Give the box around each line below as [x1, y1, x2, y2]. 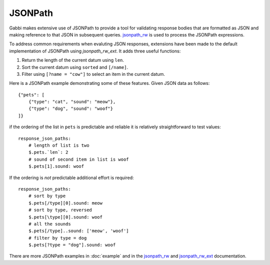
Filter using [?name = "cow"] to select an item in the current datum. [21, 71, 165, 77]
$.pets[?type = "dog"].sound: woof [28, 242, 116, 248]
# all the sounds [28, 221, 71, 227]
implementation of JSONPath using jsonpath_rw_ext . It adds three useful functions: [9, 48, 181, 54]
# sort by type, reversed [28, 207, 92, 213]
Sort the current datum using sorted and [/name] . [21, 64, 128, 70]
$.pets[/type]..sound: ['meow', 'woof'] [28, 228, 129, 234]
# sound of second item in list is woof [28, 156, 129, 162]
